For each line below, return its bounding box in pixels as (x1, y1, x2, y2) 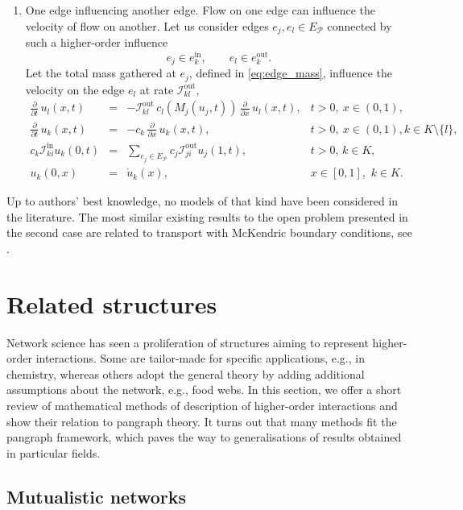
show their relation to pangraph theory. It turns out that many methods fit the (6, 413, 397, 429)
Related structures (6, 287, 217, 320)
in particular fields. (6, 444, 101, 461)
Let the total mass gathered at (25, 64, 176, 81)
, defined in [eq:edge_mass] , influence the (188, 64, 393, 81)
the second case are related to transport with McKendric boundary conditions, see (6, 224, 412, 241)
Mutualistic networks (6, 483, 186, 508)
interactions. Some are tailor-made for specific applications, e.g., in (35, 350, 365, 367)
